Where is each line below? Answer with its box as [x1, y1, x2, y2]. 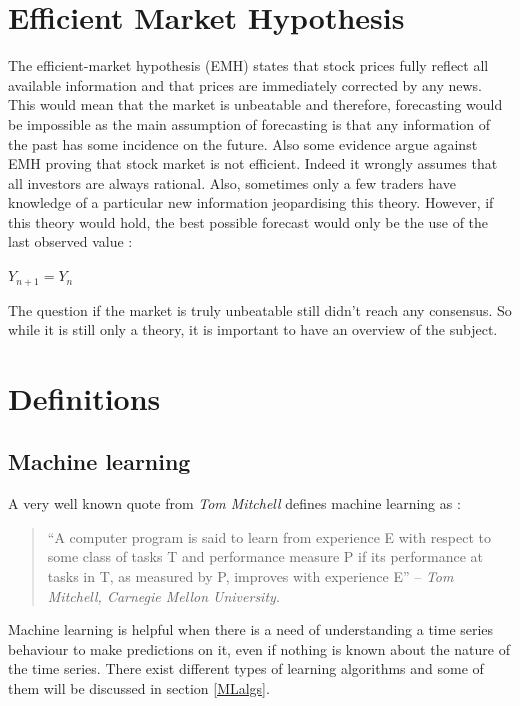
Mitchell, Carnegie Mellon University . [47, 585, 280, 606]
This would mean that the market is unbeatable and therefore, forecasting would [8, 94, 503, 115]
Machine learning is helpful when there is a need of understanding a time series [8, 619, 494, 640]
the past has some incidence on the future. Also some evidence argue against [8, 133, 478, 154]
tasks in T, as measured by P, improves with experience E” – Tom [47, 566, 454, 587]
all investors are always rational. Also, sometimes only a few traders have [8, 172, 456, 193]
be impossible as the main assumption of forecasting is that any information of [8, 113, 491, 134]
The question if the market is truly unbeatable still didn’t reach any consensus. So [8, 299, 512, 320]
